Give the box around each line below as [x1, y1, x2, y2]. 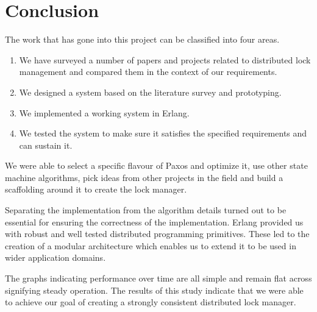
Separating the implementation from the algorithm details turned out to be [5, 204, 287, 216]
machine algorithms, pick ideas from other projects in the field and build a [5, 171, 283, 183]
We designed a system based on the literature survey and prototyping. [19, 85, 282, 98]
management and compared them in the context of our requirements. [19, 65, 277, 78]
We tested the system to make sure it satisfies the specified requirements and [19, 127, 307, 140]
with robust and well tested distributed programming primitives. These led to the [5, 227, 310, 240]
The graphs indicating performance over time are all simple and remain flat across [5, 272, 312, 285]
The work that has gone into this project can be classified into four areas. [5, 33, 280, 46]
